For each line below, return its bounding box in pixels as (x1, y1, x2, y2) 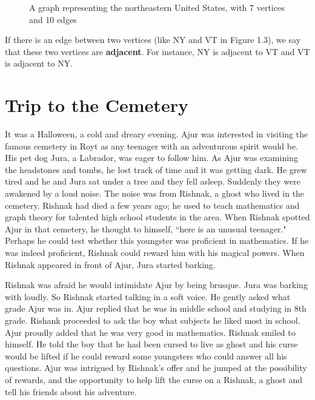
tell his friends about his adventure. (5, 385, 137, 398)
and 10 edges (29, 13, 77, 25)
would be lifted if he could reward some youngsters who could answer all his (5, 349, 287, 362)
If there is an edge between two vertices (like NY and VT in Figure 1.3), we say (5, 33, 301, 46)
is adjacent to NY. (5, 57, 73, 70)
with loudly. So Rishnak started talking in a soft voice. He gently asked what (5, 290, 291, 303)
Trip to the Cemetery (5, 93, 188, 117)
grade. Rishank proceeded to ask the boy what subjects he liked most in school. (5, 314, 300, 326)
